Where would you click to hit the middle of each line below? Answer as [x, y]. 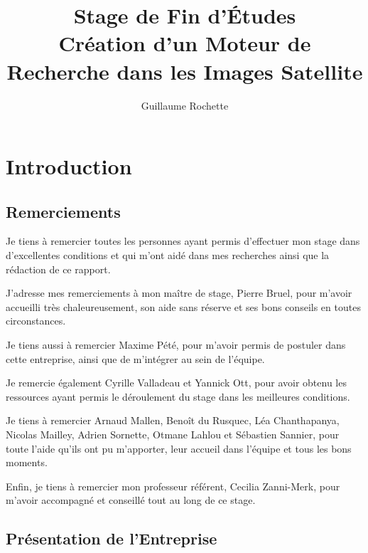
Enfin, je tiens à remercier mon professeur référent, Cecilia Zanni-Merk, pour [173, 486]
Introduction [69, 166]
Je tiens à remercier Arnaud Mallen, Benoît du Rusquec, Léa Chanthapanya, [173, 420]
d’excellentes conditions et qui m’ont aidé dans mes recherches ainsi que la [168, 255]
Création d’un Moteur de [185, 43]
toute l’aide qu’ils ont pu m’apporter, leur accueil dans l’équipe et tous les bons [179, 448]
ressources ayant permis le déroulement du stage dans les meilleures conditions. [178, 396]
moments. [27, 462]
